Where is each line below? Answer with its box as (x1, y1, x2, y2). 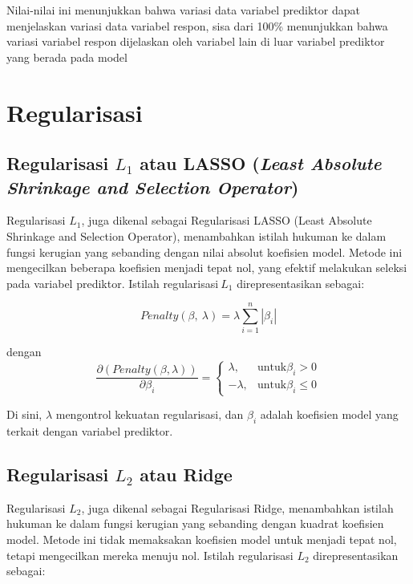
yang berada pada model (6, 48, 128, 65)
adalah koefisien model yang (260, 406, 399, 423)
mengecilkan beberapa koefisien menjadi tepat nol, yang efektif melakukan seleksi (6, 259, 407, 276)
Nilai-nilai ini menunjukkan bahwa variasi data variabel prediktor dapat (6, 2, 360, 18)
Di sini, (6, 406, 43, 423)
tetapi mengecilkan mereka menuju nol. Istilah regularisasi (6, 546, 294, 563)
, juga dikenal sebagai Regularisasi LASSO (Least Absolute (81, 212, 372, 229)
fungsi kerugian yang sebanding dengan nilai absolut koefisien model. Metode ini (6, 243, 403, 260)
